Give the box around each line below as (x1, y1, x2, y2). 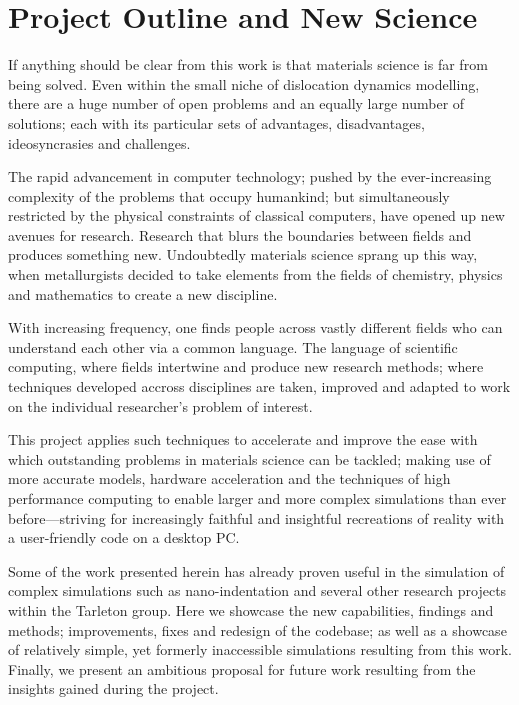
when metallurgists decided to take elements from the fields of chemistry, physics (8, 264, 503, 285)
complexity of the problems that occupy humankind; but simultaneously (8, 185, 450, 206)
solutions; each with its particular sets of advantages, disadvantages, (8, 112, 425, 133)
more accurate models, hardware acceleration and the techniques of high (8, 468, 451, 489)
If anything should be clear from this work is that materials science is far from (8, 54, 488, 75)
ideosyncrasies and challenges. (8, 132, 191, 153)
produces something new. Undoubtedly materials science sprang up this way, (8, 244, 478, 265)
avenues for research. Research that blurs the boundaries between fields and (8, 224, 472, 245)
